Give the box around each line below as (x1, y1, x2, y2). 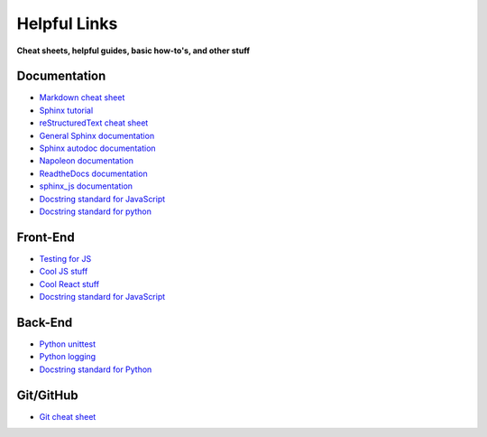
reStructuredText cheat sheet (39, 117, 149, 128)
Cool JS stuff (39, 266, 88, 277)
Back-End (16, 314, 73, 330)
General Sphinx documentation (39, 130, 155, 141)
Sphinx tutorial (39, 105, 94, 116)
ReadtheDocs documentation (39, 168, 148, 179)
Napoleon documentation (39, 155, 134, 166)
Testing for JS (39, 253, 92, 264)
